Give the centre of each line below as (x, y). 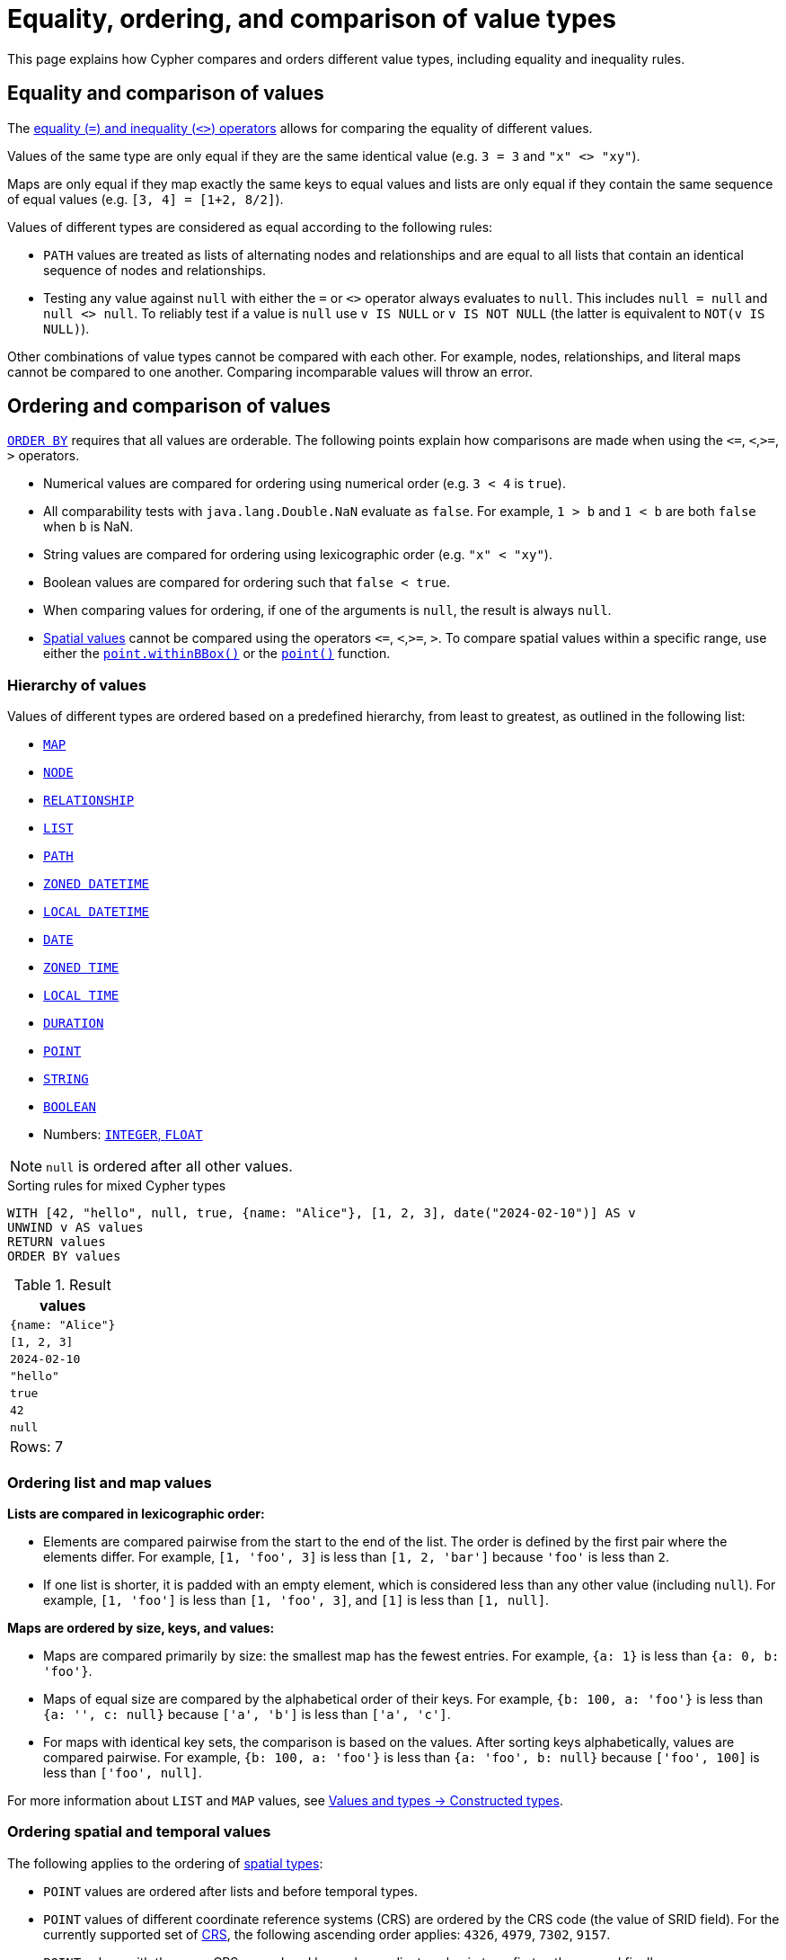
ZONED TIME (81, 968)
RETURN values (57, 1242)
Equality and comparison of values (166, 94)
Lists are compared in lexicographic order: (136, 1513)
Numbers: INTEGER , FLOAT (123, 1135)
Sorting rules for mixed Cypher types (117, 1186)
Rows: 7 (37, 1447)
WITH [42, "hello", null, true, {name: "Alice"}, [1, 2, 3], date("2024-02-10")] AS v (322, 1213)
